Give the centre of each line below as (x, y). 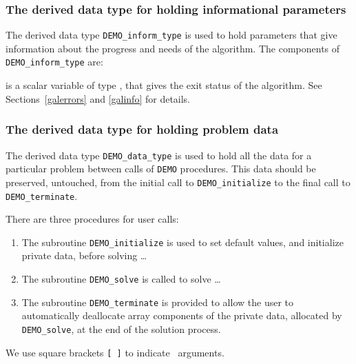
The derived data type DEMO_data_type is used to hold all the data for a (159, 155)
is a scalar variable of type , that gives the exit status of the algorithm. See (164, 85)
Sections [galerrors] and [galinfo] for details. (98, 98)
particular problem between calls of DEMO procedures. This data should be (161, 169)
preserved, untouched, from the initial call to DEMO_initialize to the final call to (178, 182)
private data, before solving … (84, 255)
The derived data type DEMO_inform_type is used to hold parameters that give (171, 35)
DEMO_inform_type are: (54, 62)
